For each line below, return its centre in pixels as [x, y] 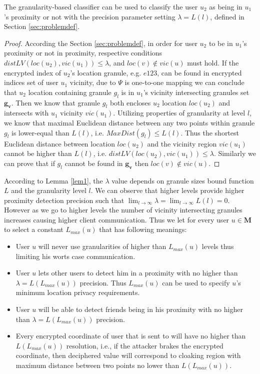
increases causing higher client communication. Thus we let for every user [117, 219]
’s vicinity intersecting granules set [196, 92]
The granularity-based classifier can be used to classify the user [101, 6]
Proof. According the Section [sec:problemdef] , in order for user [101, 43]
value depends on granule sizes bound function [183, 180]
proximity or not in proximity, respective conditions [83, 53]
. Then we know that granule [56, 102]
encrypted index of [33, 72]
